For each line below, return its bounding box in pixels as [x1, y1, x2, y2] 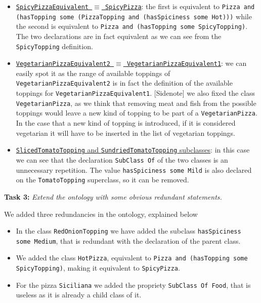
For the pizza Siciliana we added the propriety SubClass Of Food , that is [16, 279, 251, 290]
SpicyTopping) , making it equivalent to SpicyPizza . [16, 262, 180, 273]
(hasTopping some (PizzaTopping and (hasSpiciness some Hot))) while [16, 11, 252, 21]
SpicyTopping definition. [16, 41, 93, 51]
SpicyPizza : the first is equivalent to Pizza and [105, 1, 255, 11]
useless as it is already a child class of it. [16, 289, 142, 300]
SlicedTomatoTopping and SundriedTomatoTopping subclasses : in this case [16, 144, 250, 155]
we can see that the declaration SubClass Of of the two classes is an [16, 154, 228, 165]
